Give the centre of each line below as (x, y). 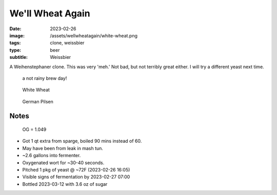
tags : (15, 43)
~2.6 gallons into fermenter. (52, 156)
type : (15, 50)
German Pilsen (38, 101)
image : (17, 35)
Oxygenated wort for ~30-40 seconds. (63, 162)
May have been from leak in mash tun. (63, 148)
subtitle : (19, 57)
